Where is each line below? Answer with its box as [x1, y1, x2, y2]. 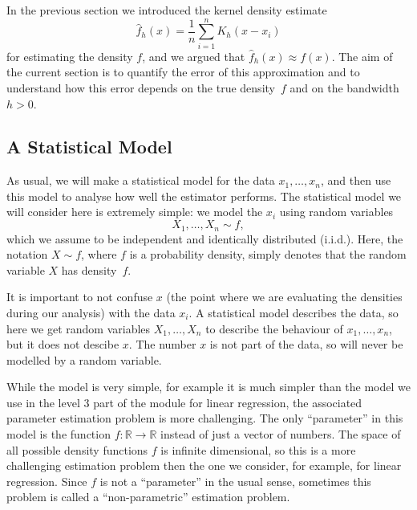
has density [61, 261, 117, 278]
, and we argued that [142, 47, 245, 64]
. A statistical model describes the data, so [188, 304, 399, 320]
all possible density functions [6, 441, 148, 458]
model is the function [6, 426, 111, 443]
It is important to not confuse [6, 288, 153, 305]
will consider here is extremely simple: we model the [6, 203, 263, 220]
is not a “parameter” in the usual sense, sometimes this [99, 472, 371, 489]
